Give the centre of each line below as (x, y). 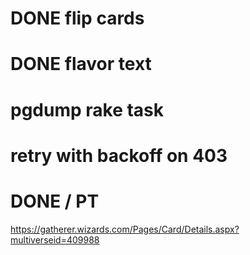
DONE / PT (55, 201)
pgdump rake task (87, 109)
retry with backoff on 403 (119, 155)
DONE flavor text (81, 64)
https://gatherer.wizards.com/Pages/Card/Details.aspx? (125, 229)
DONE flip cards (77, 18)
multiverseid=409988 (55, 239)
